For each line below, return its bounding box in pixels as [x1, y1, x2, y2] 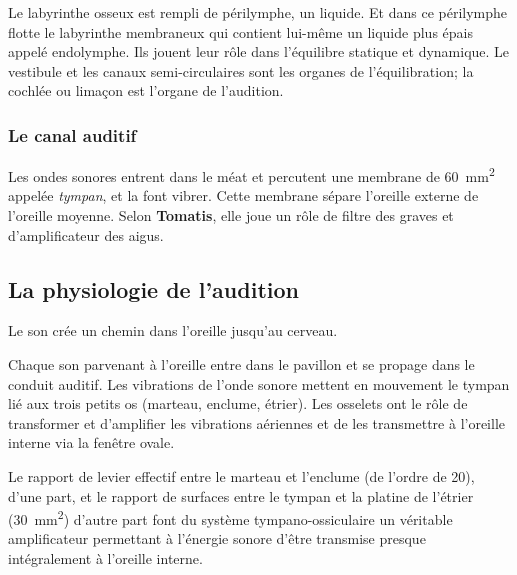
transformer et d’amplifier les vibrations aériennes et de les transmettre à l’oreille [8, 412, 506, 433]
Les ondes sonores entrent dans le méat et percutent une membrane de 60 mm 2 [8, 163, 495, 186]
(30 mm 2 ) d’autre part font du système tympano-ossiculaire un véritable [8, 506, 453, 529]
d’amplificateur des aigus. [8, 224, 164, 245]
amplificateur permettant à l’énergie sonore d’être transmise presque [8, 528, 426, 549]
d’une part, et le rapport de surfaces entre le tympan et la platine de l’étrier [8, 485, 474, 506]
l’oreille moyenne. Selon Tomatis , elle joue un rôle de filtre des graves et [8, 205, 454, 226]
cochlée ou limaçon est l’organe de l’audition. [8, 80, 284, 101]
